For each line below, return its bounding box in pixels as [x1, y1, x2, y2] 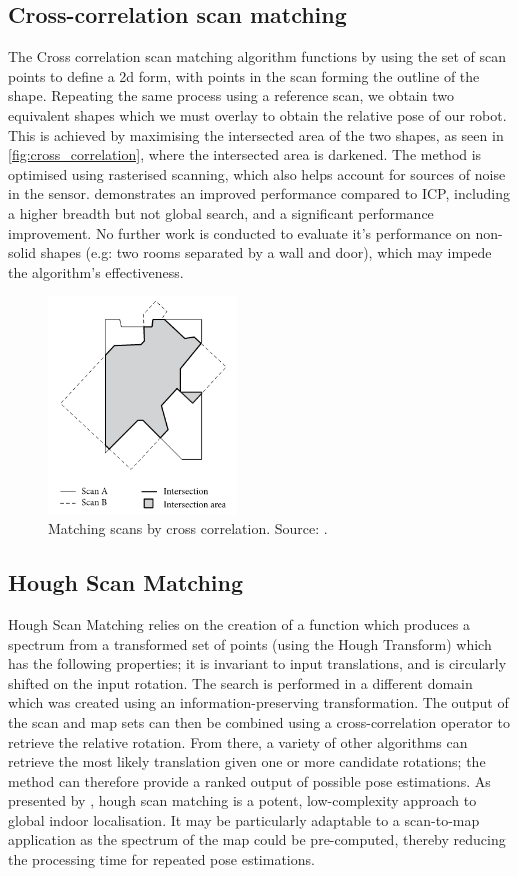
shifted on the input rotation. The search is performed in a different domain [8, 672, 473, 693]
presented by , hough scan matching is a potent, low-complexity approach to [8, 790, 477, 811]
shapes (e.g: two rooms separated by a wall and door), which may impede [40, 242, 492, 263]
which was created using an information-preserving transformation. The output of [8, 692, 509, 713]
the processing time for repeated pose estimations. [8, 849, 315, 870]
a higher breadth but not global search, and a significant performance [8, 202, 434, 223]
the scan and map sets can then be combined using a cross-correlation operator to [8, 711, 510, 732]
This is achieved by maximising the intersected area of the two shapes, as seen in [8, 124, 504, 145]
